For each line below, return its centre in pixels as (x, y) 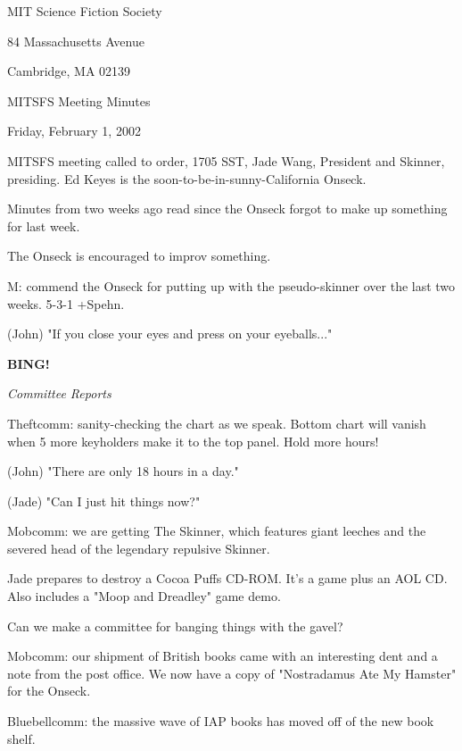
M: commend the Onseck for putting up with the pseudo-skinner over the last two (231, 285)
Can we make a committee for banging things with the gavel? (175, 626)
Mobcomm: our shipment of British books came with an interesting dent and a (223, 656)
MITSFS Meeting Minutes (79, 100)
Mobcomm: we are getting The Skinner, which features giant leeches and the (217, 531)
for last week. (44, 225)
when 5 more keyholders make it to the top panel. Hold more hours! (193, 441)
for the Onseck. (49, 691)
